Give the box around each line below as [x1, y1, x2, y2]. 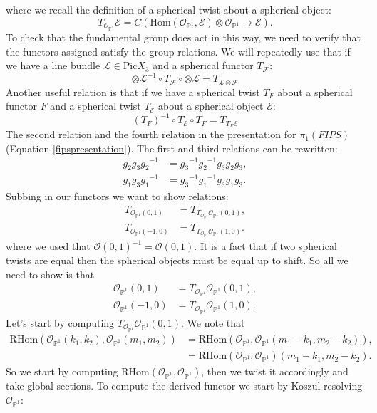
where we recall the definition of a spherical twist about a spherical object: [6, 2, 331, 16]
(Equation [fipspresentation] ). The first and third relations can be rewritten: [6, 140, 338, 155]
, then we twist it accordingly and [201, 364, 348, 379]
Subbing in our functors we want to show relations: [6, 189, 229, 204]
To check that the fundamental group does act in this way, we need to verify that [6, 29, 361, 44]
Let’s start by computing [6, 315, 115, 330]
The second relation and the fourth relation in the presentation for [6, 127, 296, 142]
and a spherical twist [50, 98, 141, 113]
